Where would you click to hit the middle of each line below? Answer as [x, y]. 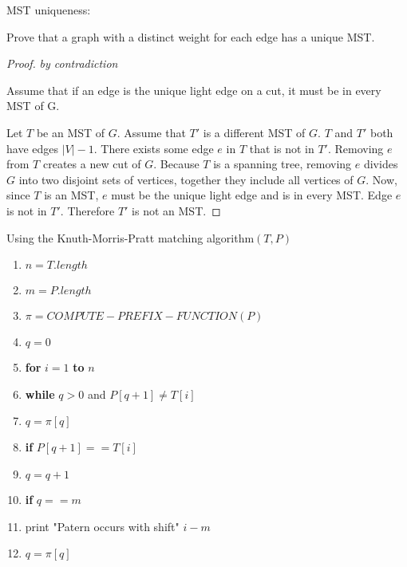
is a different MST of [254, 132]
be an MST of [71, 132]
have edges [33, 148]
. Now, [381, 179]
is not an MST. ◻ [176, 210]
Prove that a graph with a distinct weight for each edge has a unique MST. [191, 36]
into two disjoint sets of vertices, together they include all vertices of [186, 179]
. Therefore [87, 210]
